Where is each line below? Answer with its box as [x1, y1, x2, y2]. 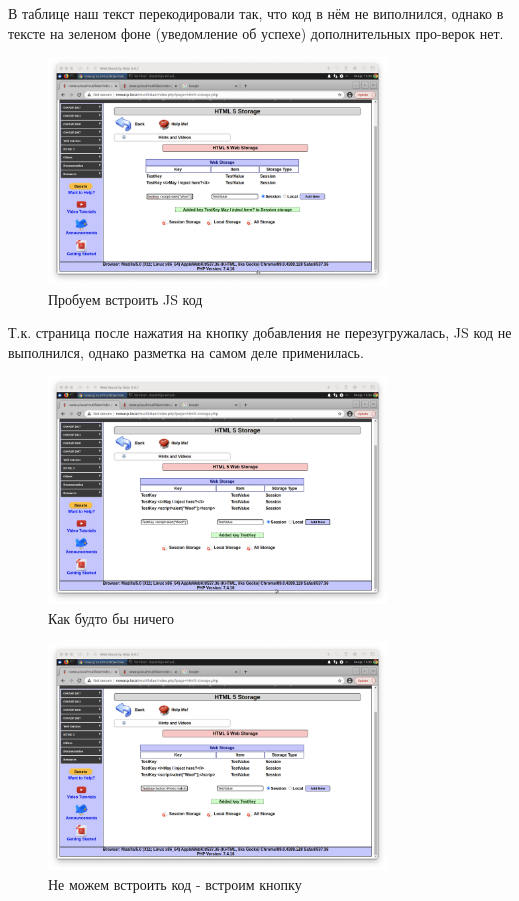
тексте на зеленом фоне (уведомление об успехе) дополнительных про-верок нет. [8, 22, 504, 43]
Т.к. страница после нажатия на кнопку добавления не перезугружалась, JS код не [8, 322, 512, 343]
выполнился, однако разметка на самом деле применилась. [8, 341, 364, 362]
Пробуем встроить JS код [48, 288, 203, 309]
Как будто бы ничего [48, 607, 175, 628]
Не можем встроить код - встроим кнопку [48, 874, 302, 895]
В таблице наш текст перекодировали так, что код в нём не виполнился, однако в [8, 3, 504, 23]
